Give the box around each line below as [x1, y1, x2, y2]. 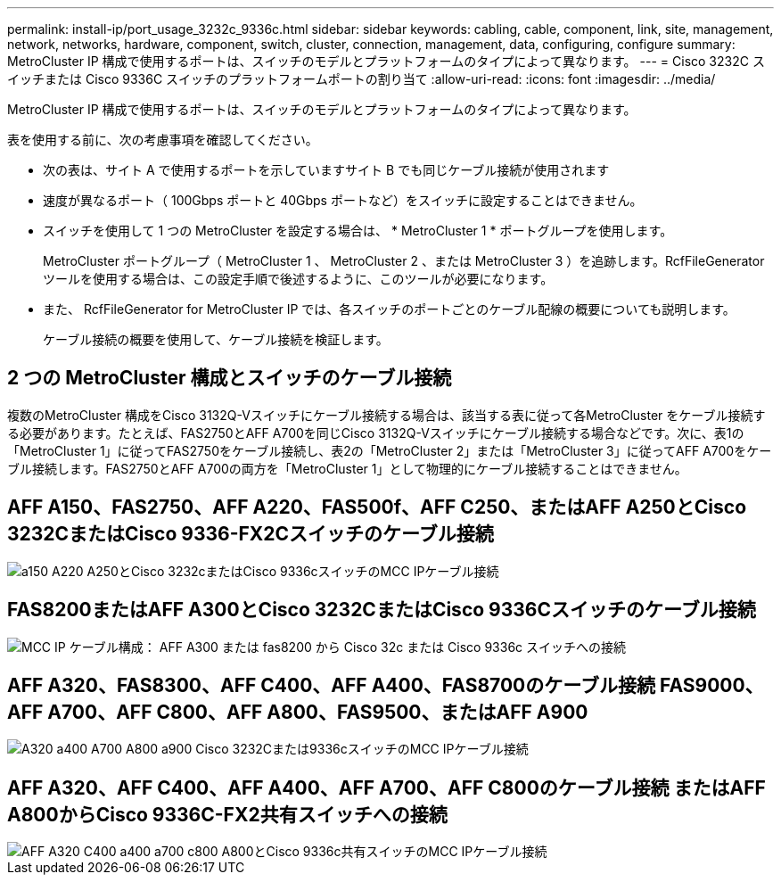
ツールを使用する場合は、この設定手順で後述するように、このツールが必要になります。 [43, 271, 554, 286]
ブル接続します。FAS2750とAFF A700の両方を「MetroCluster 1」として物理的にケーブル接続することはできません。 [7, 460, 687, 476]
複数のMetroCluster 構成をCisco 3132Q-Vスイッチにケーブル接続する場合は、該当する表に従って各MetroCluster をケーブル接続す [7, 407, 766, 423]
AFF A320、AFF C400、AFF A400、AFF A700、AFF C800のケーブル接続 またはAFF [7, 776, 766, 799]
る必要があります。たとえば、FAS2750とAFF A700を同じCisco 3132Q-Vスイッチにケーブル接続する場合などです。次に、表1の [7, 425, 744, 441]
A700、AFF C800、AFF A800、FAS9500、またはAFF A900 [47, 700, 588, 723]
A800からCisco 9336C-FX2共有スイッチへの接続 [7, 803, 448, 826]
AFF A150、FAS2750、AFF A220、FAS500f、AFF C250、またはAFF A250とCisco [7, 496, 747, 519]
